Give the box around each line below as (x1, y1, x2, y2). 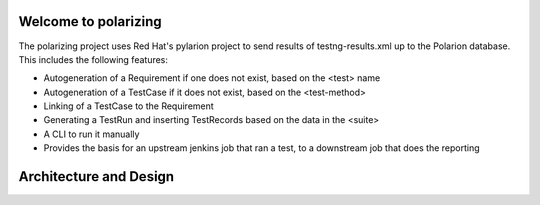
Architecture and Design (18, 168, 175, 185)
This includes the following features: (18, 53, 169, 65)
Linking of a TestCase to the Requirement (43, 100, 214, 112)
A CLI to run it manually (43, 128, 140, 140)
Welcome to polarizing (18, 13, 162, 30)
